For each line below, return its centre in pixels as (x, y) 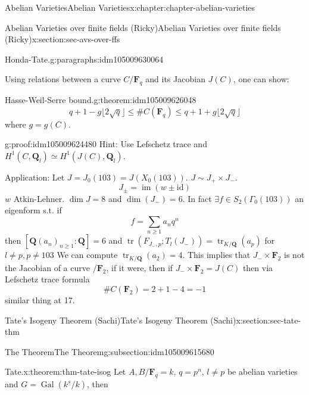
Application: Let (35, 177)
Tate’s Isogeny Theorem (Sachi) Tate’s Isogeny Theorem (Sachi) (121, 320)
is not (294, 255)
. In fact (197, 198)
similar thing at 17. (40, 300)
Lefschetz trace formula (47, 279)
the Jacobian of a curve (47, 267)
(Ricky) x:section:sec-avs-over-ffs (63, 39)
